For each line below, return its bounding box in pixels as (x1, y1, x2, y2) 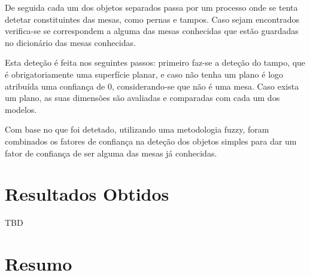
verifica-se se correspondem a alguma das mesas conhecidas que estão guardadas (5, 24, 299, 37)
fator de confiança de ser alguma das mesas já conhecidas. (5, 146, 217, 159)
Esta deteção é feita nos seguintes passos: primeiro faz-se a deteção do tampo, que (5, 56, 306, 69)
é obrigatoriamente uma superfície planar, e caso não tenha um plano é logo (5, 68, 284, 80)
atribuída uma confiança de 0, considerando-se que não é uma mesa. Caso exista (5, 79, 299, 92)
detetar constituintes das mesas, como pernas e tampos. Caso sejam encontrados (5, 13, 299, 25)
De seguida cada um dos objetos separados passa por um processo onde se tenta (5, 1, 298, 13)
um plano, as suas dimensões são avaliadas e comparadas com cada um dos (5, 91, 280, 104)
